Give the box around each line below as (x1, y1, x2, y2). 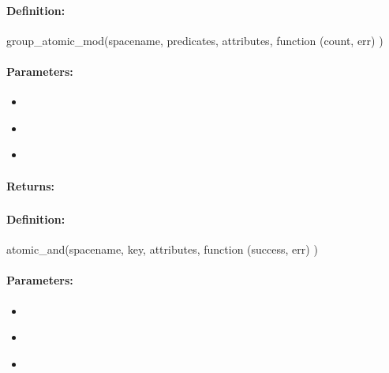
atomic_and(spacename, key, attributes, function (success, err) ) (6, 241, 318, 258)
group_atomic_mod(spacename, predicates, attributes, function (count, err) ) (6, 32, 383, 48)
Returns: (6, 177, 55, 194)
